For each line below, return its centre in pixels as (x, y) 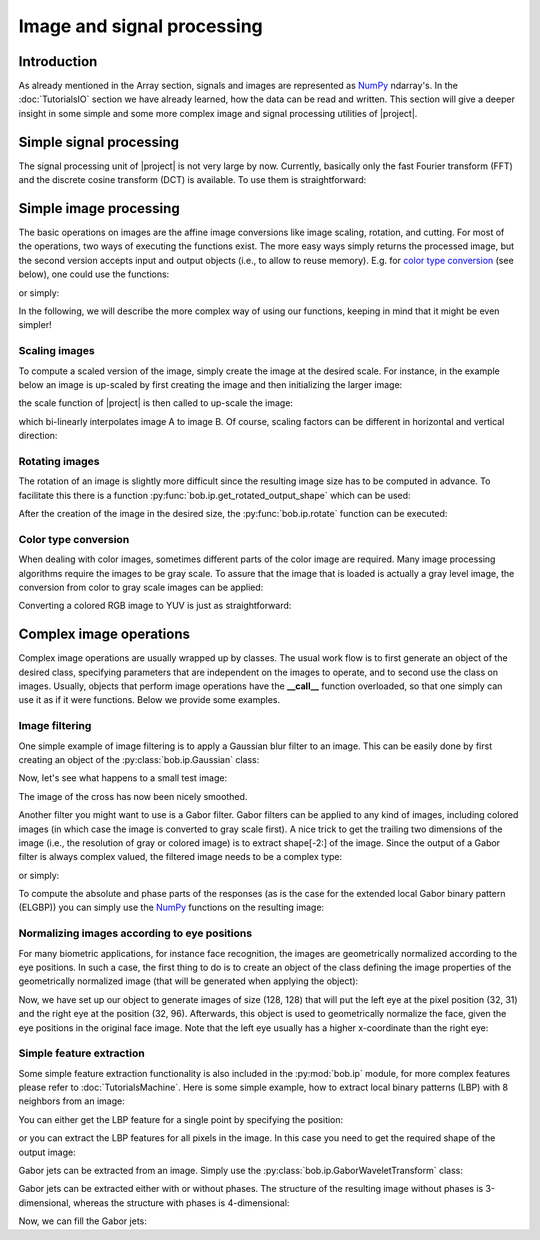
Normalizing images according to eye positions (135, 933)
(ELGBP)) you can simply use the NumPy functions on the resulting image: (171, 907)
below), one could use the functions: (94, 274)
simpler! (35, 325)
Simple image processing (99, 208)
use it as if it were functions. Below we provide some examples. (149, 700)
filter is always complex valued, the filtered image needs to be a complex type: (180, 857)
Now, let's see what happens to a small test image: (123, 778)
